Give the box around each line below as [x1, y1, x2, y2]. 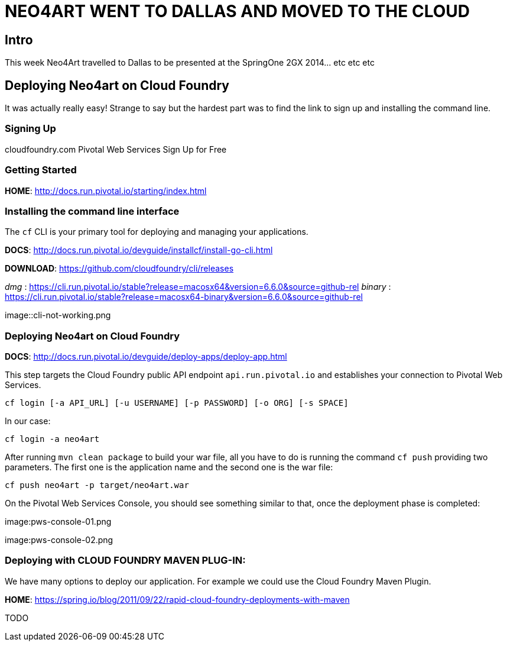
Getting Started [5, 164, 77, 176]
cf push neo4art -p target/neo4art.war [5, 480, 189, 490]
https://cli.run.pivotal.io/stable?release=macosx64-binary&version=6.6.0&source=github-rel [5, 292, 363, 302]
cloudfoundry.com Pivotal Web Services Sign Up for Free [5, 144, 227, 154]
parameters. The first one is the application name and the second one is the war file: [5, 462, 333, 473]
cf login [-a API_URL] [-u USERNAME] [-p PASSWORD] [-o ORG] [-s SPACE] [5, 398, 349, 408]
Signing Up [5, 122, 56, 135]
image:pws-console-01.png [5, 516, 112, 527]
